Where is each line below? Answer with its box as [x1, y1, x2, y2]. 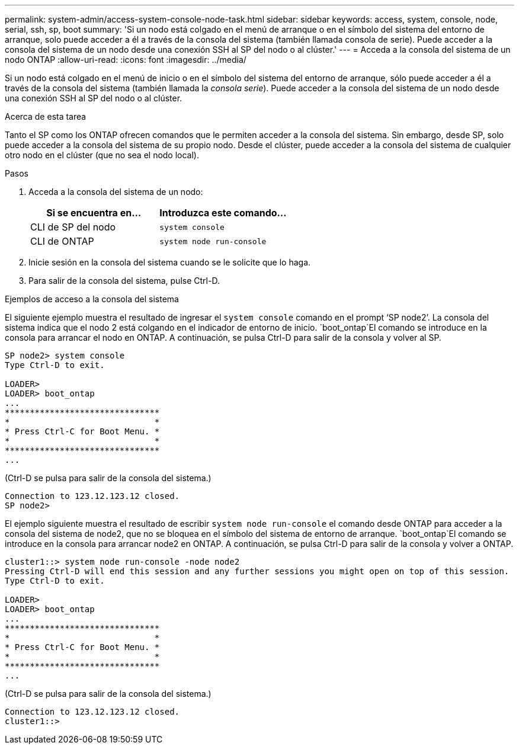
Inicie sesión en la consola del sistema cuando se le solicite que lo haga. [28, 257, 311, 267]
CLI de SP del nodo [30, 221, 116, 233]
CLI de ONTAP [30, 235, 94, 247]
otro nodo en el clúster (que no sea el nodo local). [5, 150, 200, 160]
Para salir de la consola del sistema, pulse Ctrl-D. [28, 276, 220, 286]
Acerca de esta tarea [5, 111, 86, 121]
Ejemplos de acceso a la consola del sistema [5, 294, 179, 304]
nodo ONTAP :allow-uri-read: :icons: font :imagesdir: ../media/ [5, 55, 246, 65]
